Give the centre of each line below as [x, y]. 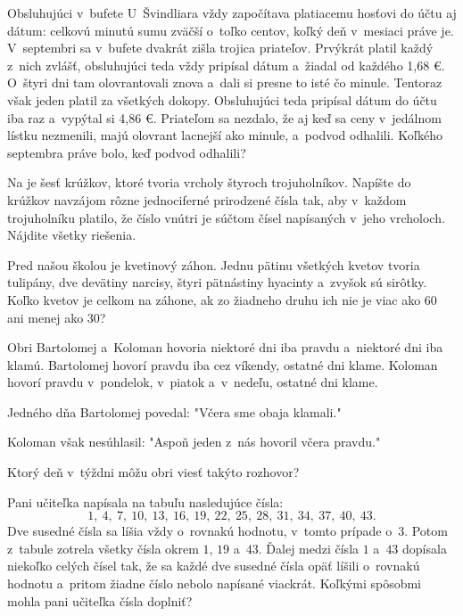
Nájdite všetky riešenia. [72, 235]
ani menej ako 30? [57, 317]
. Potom [426, 531]
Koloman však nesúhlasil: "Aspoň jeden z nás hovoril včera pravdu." [194, 442]
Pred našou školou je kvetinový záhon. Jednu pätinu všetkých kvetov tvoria [214, 264]
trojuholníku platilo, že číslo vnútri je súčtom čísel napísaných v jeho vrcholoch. [226, 217]
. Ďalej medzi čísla [309, 548]
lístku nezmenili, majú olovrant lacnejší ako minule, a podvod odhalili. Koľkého [225, 135]
